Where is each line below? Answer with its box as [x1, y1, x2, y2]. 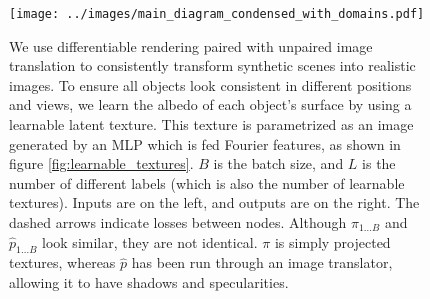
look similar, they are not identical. [42, 231, 258, 252]
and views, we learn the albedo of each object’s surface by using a [9, 94, 412, 115]
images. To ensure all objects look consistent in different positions [9, 74, 412, 95]
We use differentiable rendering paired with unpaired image [9, 35, 373, 56]
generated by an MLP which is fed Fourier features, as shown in [9, 133, 401, 154]
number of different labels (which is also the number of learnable [9, 172, 405, 193]
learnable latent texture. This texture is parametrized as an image [9, 114, 414, 135]
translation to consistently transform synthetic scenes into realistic [9, 55, 416, 76]
